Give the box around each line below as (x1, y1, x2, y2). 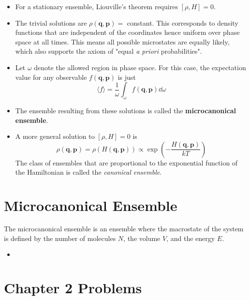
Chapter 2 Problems (4, 278, 142, 298)
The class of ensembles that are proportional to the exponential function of (15, 157, 238, 167)
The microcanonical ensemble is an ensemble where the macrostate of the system (4, 224, 244, 234)
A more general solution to (15, 131, 95, 141)
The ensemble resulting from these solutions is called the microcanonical (15, 105, 236, 115)
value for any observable (15, 72, 87, 82)
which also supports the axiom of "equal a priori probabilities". (15, 46, 202, 56)
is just (118, 72, 136, 82)
